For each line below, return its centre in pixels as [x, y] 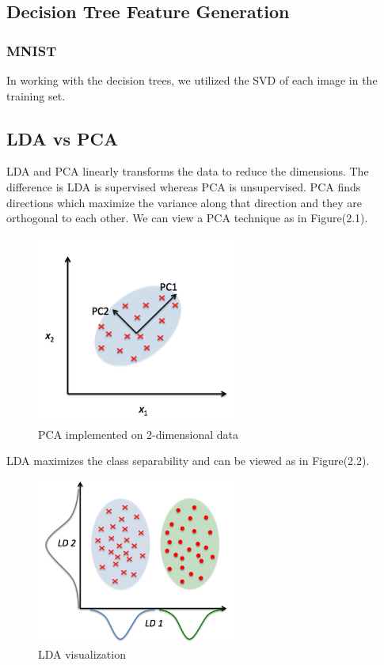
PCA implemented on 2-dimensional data [139, 434]
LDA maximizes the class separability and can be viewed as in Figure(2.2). [188, 461]
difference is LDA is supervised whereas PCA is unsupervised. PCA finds [184, 186]
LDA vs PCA [63, 138]
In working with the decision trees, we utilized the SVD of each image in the [192, 80]
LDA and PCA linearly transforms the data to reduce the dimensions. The [188, 171]
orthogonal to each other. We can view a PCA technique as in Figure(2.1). [187, 218]
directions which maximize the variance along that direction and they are [184, 202]
